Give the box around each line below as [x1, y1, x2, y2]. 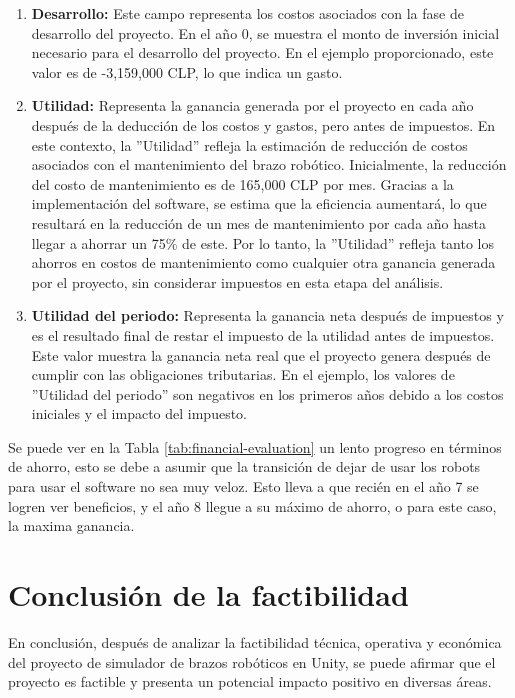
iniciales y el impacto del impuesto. [31, 403, 247, 424]
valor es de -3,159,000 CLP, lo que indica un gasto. [31, 61, 343, 82]
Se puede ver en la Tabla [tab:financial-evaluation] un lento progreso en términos [8, 436, 502, 457]
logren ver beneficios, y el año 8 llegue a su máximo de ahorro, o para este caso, [8, 495, 497, 516]
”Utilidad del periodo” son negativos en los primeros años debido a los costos [31, 383, 504, 404]
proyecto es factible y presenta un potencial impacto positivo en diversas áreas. [8, 671, 492, 692]
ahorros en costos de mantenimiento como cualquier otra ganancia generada [31, 252, 496, 273]
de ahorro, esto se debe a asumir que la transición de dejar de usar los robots [8, 456, 481, 477]
